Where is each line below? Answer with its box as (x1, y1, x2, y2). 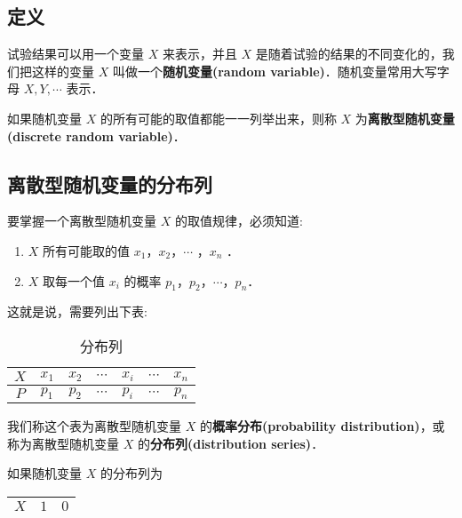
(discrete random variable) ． (7, 126, 186, 145)
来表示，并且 (162, 44, 237, 63)
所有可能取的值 (43, 241, 131, 259)
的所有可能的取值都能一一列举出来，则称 (100, 108, 337, 127)
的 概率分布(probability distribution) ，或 (199, 417, 445, 435)
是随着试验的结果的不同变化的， (255, 44, 442, 63)
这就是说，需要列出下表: (7, 302, 147, 321)
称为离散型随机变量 (7, 434, 119, 452)
